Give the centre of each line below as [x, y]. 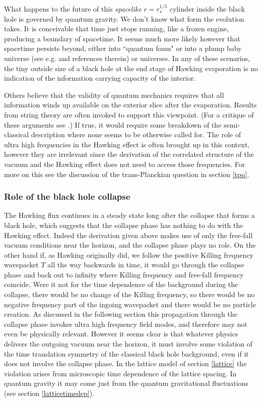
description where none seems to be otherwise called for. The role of [136, 134]
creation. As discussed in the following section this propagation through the [121, 314]
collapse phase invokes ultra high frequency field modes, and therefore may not [126, 324]
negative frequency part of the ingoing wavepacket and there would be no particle [130, 304]
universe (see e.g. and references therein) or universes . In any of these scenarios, [127, 58]
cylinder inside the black [207, 9]
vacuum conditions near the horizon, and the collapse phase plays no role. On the [130, 245]
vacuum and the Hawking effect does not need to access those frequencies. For [125, 164]
